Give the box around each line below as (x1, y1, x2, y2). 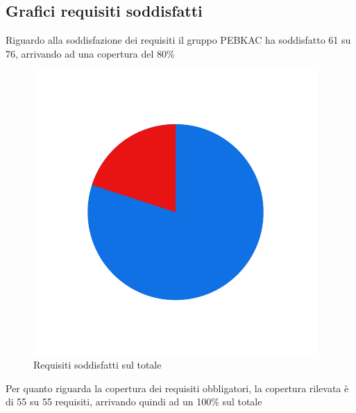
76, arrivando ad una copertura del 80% (6, 46, 175, 60)
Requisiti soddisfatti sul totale (33, 357, 162, 371)
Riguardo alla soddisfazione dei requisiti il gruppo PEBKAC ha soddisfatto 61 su (6, 33, 351, 47)
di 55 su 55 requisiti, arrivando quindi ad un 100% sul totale (6, 394, 262, 409)
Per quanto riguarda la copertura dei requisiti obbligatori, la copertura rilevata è (6, 380, 349, 395)
